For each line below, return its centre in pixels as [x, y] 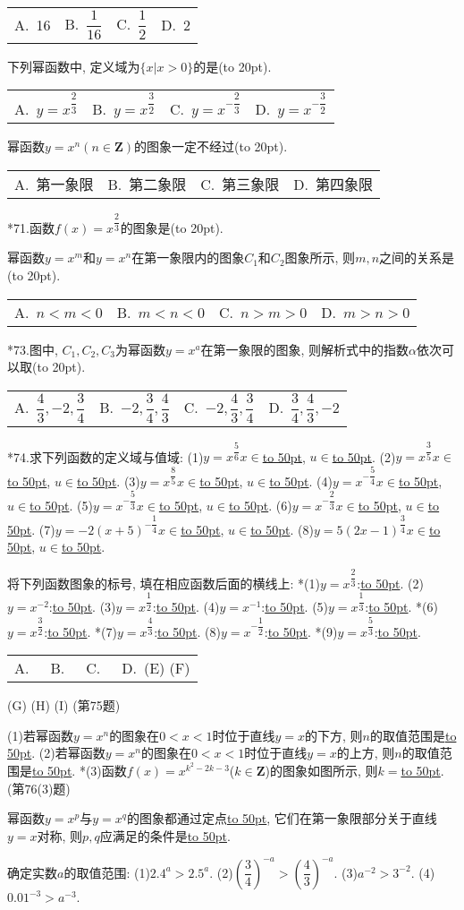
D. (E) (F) [156, 668]
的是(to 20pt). [232, 66]
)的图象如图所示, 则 [321, 770]
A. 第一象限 [54, 184]
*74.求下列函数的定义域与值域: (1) [105, 456]
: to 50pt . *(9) [301, 631]
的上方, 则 [366, 753]
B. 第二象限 [147, 184]
